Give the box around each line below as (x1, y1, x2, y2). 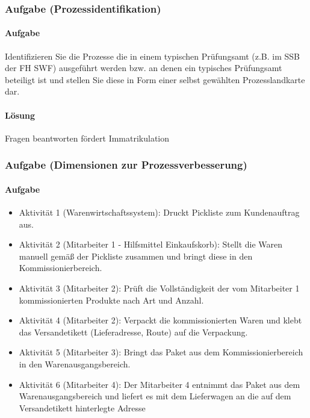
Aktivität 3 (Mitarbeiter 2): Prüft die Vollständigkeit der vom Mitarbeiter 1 (19, 282, 300, 295)
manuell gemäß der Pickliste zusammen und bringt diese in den (19, 249, 253, 262)
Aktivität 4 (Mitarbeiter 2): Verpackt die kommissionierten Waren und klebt (19, 314, 302, 326)
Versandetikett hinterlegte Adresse (19, 401, 146, 414)
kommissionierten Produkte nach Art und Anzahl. (19, 293, 204, 306)
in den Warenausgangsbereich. (19, 357, 131, 370)
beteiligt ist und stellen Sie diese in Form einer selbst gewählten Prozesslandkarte (5, 73, 305, 86)
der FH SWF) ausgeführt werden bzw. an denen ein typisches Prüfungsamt (5, 61, 282, 74)
